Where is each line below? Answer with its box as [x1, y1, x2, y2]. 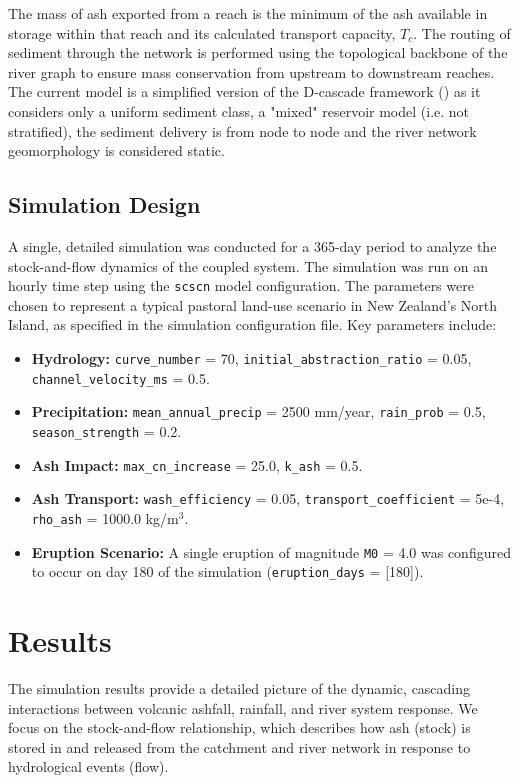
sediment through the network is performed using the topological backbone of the [8, 42, 508, 63]
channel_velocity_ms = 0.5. [31, 367, 210, 388]
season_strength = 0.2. [31, 420, 182, 441]
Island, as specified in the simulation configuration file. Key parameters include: [8, 314, 497, 335]
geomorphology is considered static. [8, 140, 225, 161]
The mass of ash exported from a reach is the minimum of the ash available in [8, 3, 488, 23]
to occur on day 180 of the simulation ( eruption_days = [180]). [31, 561, 424, 582]
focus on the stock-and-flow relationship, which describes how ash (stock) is [8, 717, 471, 738]
